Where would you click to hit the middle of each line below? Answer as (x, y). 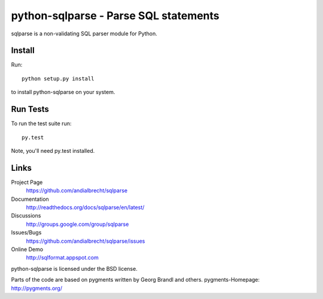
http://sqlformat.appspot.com (62, 258)
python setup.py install (58, 78)
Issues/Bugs (26, 232)
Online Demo (27, 249)
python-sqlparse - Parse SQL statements (115, 16)
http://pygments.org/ (37, 288)
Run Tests (30, 109)
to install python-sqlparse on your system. (63, 92)
